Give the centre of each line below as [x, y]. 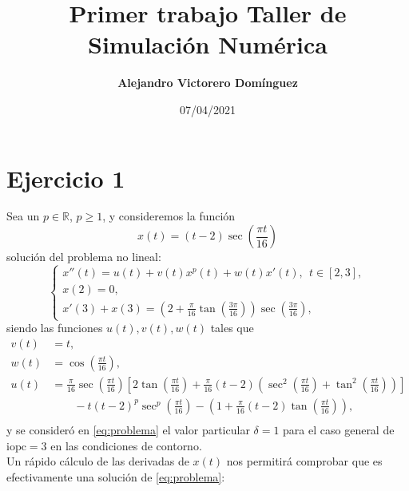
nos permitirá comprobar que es [304, 461]
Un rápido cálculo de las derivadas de [98, 461]
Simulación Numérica [208, 44]
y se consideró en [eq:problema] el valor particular [128, 429]
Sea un [23, 216]
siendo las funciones [55, 328]
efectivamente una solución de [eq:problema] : [116, 476]
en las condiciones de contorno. [126, 445]
